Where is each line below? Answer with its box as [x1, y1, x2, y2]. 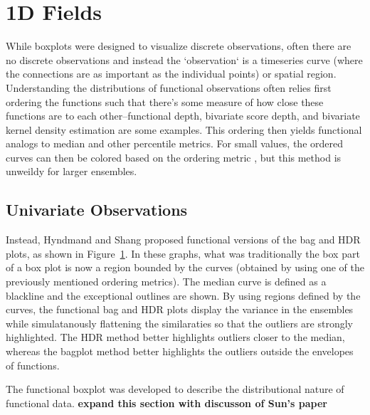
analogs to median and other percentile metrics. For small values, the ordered [6, 136, 343, 151]
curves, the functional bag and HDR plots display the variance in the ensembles [6, 302, 354, 317]
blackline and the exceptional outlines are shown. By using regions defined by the [6, 288, 361, 303]
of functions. [6, 357, 60, 372]
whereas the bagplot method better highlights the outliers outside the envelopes [6, 344, 354, 359]
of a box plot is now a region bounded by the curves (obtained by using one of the [6, 260, 364, 275]
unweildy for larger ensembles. [6, 164, 137, 179]
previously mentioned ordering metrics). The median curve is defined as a [6, 274, 327, 289]
